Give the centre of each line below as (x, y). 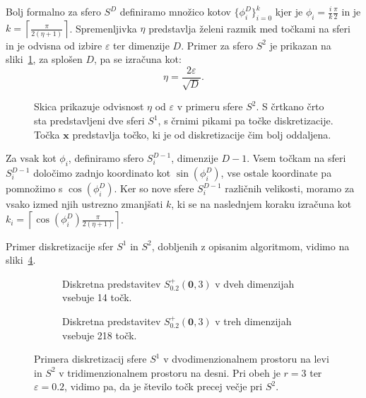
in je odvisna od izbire (54, 45)
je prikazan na (300, 45)
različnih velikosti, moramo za (290, 188)
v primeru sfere (210, 106)
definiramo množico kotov (175, 11)
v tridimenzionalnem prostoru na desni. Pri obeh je (170, 372)
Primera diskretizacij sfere (90, 359)
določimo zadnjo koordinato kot (102, 173)
